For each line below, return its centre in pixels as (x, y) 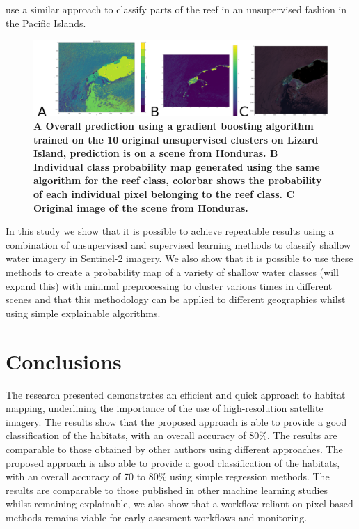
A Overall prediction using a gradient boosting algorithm (174, 126)
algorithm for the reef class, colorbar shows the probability (178, 180)
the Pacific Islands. (46, 23)
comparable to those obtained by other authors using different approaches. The (174, 449)
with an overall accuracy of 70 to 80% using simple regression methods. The (168, 476)
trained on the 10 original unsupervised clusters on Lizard (176, 139)
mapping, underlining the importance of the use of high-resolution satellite (165, 408)
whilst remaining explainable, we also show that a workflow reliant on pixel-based (179, 504)
